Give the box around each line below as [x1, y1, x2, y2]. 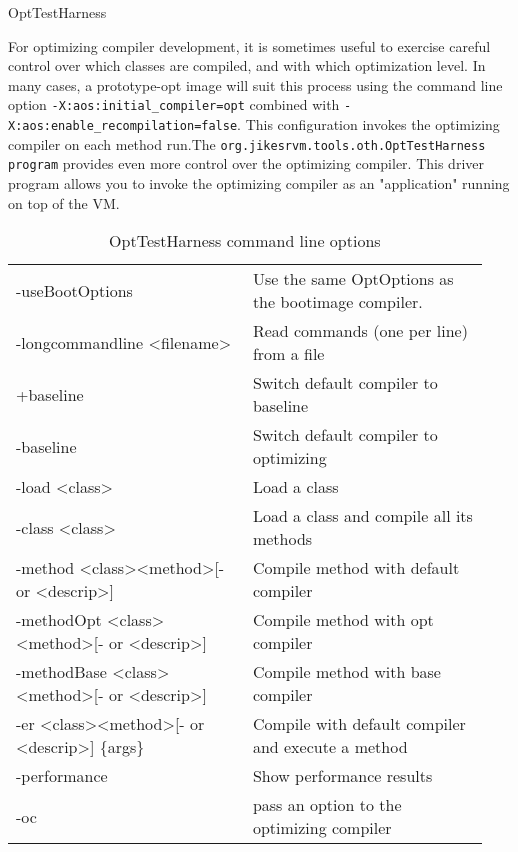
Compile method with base [252, 660, 441, 684]
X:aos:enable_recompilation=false [8, 119, 238, 134]
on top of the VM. [8, 192, 120, 213]
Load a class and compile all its [252, 504, 473, 528]
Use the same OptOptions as [252, 267, 454, 291]
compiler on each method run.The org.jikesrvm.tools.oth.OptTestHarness [8, 133, 486, 154]
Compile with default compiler [252, 712, 466, 736]
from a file [252, 342, 325, 366]
